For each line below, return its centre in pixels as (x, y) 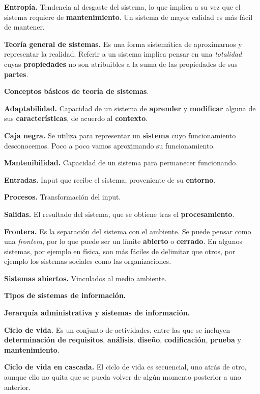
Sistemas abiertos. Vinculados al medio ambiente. (85, 278)
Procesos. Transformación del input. (63, 197)
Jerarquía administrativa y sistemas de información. (97, 313)
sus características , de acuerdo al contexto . (76, 118)
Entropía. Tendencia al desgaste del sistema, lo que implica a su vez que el (122, 7)
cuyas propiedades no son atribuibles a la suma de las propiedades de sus (121, 64)
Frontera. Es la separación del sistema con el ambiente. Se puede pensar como (128, 231)
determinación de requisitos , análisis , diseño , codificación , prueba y (123, 340)
